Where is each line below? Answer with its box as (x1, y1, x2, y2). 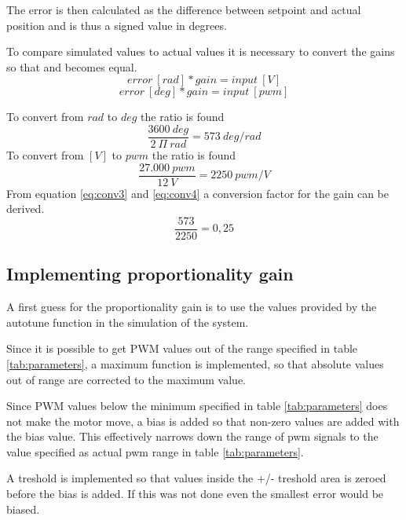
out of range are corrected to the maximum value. (6, 371, 247, 387)
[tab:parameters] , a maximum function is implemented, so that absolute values (6, 355, 384, 372)
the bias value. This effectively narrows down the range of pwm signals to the (6, 428, 379, 445)
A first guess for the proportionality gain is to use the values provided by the (6, 298, 377, 315)
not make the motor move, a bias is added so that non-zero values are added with (6, 412, 400, 429)
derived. (6, 200, 45, 217)
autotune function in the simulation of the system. (6, 313, 249, 330)
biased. (6, 500, 40, 517)
